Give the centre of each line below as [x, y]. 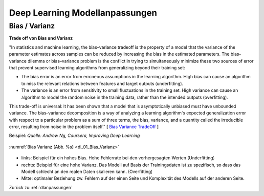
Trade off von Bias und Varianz [41, 38]
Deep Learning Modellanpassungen [83, 13]
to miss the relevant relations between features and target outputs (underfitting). [102, 84]
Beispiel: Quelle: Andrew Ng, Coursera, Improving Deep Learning [75, 136]
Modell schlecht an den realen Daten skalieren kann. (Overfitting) [87, 172]
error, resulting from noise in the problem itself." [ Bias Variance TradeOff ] [84, 127]
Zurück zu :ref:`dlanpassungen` [41, 187]
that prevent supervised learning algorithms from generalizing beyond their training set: [97, 67]
